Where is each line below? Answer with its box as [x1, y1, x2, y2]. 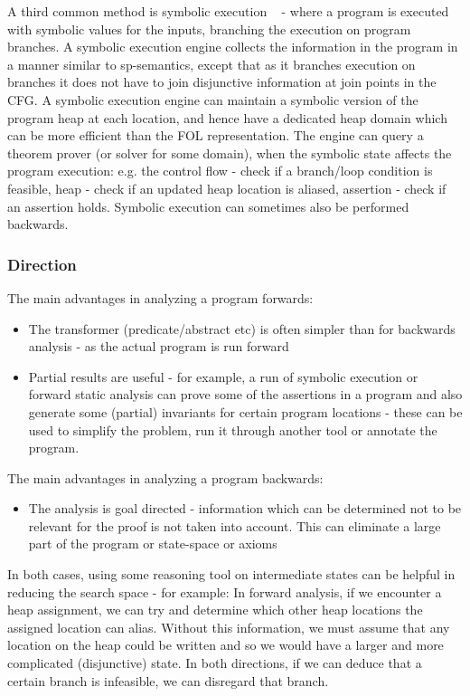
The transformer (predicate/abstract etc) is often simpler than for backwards [28, 319, 456, 338]
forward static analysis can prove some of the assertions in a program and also [28, 385, 463, 404]
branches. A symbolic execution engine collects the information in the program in [7, 37, 458, 56]
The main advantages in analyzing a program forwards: [7, 288, 314, 307]
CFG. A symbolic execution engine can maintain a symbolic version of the [7, 90, 418, 109]
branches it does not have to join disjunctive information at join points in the [7, 72, 437, 91]
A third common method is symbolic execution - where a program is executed [7, 2, 449, 20]
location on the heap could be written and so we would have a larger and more [7, 635, 444, 654]
